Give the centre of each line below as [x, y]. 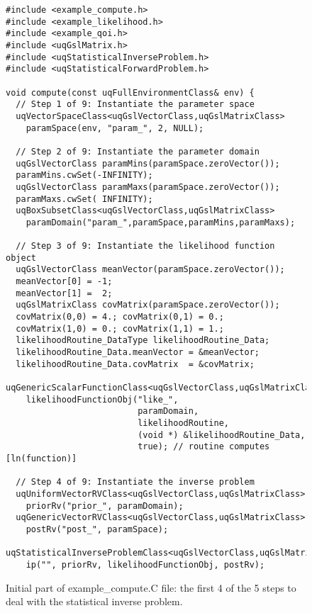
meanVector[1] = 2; [64, 293]
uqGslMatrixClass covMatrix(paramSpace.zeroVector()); [148, 305]
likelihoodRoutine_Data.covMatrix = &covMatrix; [135, 364]
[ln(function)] [41, 458]
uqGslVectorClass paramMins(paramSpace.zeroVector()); [148, 163]
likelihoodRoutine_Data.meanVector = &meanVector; [138, 353]
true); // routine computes [204, 447]
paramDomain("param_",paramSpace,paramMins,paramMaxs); [161, 222]
